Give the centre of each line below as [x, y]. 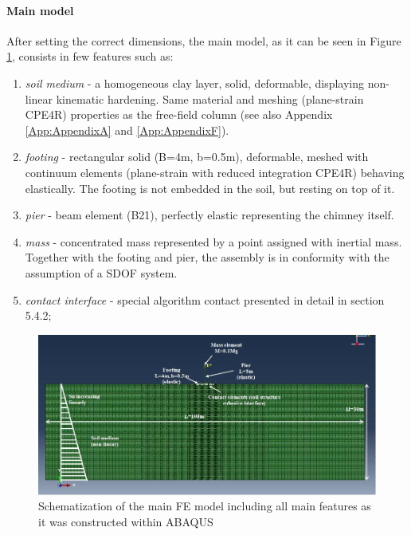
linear [39, 98]
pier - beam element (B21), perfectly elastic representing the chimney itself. [209, 215]
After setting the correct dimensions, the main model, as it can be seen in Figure [204, 40]
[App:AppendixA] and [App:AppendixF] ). [127, 130]
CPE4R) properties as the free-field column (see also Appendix [179, 114]
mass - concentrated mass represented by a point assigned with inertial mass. [213, 241]
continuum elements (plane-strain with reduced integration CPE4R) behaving [215, 172]
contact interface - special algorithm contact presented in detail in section [205, 299]
